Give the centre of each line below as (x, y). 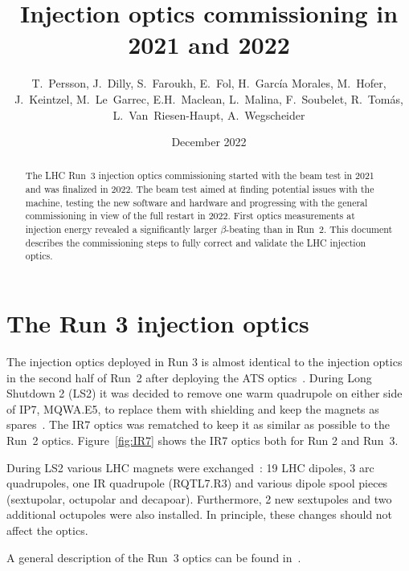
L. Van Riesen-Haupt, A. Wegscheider (209, 114)
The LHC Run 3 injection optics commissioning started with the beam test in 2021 (200, 175)
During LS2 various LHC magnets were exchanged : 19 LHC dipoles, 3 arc (190, 467)
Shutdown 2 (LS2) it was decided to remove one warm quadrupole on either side (204, 393)
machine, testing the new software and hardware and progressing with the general (196, 202)
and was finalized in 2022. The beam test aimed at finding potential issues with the (200, 189)
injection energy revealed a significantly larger (121, 229)
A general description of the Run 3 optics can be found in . (154, 557)
